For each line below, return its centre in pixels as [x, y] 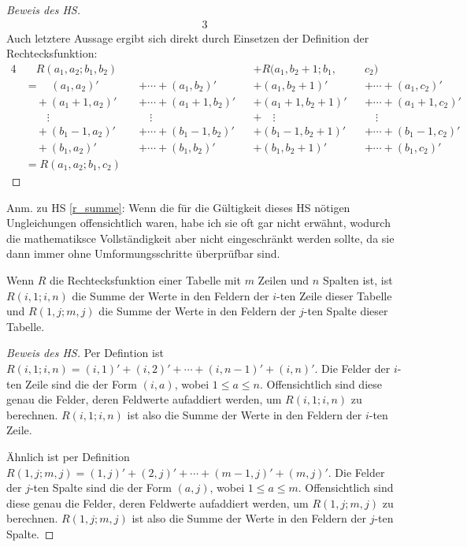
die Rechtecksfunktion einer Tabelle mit [145, 280]
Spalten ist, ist [358, 280]
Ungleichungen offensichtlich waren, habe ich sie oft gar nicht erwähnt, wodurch [198, 223]
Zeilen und [284, 280]
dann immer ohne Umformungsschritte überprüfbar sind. [143, 253]
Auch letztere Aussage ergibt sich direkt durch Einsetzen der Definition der [188, 37]
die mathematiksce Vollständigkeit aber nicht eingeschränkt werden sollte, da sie [200, 238]
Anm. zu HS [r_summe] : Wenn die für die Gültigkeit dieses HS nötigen [178, 207]
